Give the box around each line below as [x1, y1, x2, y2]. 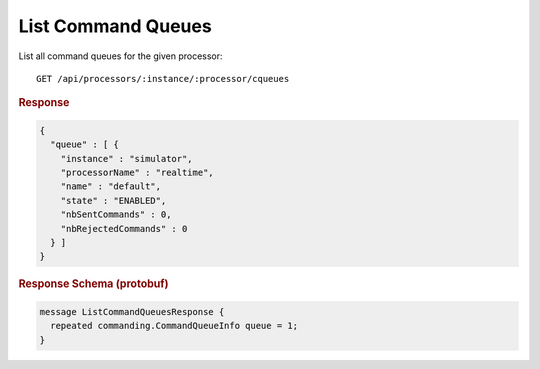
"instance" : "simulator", [60, 153, 194, 164]
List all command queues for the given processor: [18, 50, 224, 62]
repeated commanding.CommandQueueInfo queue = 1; [50, 320, 299, 332]
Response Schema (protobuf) [18, 277, 169, 291]
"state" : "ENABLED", [60, 195, 167, 206]
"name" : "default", [60, 181, 162, 192]
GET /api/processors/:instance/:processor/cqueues [36, 73, 290, 84]
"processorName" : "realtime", [60, 166, 214, 178]
